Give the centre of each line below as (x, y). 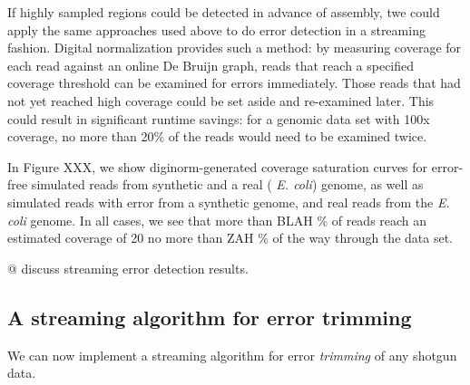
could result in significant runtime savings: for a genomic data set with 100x (219, 118)
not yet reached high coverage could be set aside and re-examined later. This (221, 100)
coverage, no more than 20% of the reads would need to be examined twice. (217, 136)
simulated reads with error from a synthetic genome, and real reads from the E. (229, 202)
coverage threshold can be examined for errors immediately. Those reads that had (234, 83)
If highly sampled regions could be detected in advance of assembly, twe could (224, 12)
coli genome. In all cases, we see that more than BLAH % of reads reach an (217, 220)
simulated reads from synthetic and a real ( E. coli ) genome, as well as (227, 184)
